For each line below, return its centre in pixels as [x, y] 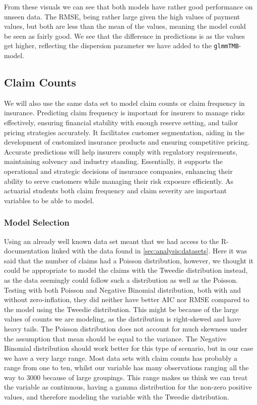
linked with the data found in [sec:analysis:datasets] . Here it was [149, 251]
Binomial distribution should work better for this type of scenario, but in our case [129, 348]
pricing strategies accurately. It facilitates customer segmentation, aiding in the [124, 132]
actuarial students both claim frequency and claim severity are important [115, 191]
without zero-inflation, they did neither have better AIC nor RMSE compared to [127, 299]
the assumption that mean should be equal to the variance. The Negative [115, 338]
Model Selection [37, 222]
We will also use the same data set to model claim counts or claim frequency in [125, 103]
